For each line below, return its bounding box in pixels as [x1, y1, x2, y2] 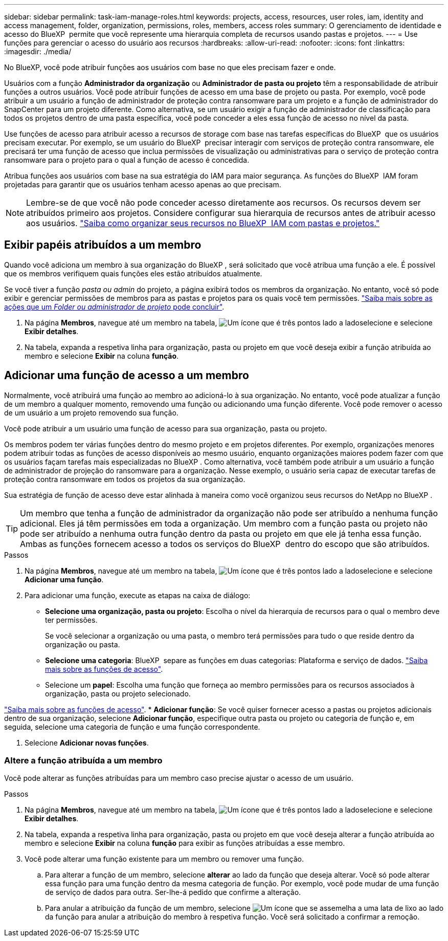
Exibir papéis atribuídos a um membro [4, 238, 201, 252]
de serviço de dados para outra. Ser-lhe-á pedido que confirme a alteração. [45, 888, 301, 897]
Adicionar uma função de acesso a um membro [4, 369, 249, 382]
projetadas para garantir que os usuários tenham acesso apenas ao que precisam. [4, 180, 281, 189]
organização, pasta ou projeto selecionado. [45, 689, 191, 698]
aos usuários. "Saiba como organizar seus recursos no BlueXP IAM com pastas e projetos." [26, 218, 380, 228]
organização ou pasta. [45, 640, 120, 649]
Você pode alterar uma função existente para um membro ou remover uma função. [25, 855, 304, 864]
